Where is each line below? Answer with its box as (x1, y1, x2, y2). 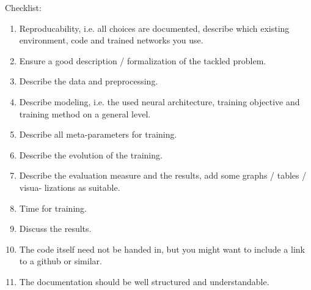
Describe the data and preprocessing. (19, 75, 158, 87)
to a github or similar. (19, 255, 102, 267)
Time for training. (19, 201, 87, 214)
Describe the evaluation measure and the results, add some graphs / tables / (19, 169, 307, 182)
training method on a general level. (19, 107, 151, 120)
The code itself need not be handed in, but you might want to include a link (19, 242, 305, 255)
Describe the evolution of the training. (19, 148, 163, 161)
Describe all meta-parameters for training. (19, 128, 177, 141)
